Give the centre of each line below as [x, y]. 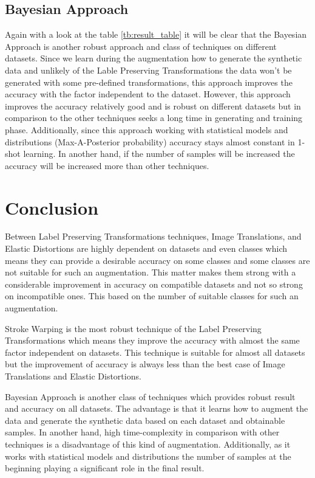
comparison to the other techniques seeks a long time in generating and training [154, 118]
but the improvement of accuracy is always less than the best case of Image [145, 364]
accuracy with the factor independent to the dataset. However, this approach [148, 94]
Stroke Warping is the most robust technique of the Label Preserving [133, 328]
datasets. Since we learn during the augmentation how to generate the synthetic [154, 58]
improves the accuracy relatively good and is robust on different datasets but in [153, 106]
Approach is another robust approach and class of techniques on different [141, 46]
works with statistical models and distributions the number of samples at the [148, 456]
